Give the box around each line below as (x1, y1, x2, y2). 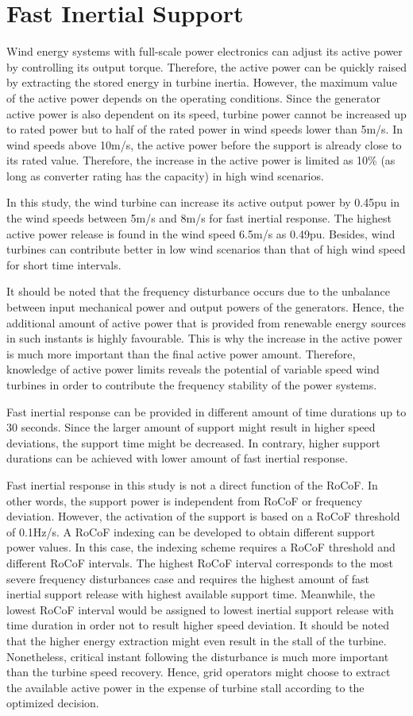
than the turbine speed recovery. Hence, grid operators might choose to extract (6, 664, 391, 680)
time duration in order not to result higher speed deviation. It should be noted (6, 617, 389, 633)
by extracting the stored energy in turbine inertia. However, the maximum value (6, 74, 397, 91)
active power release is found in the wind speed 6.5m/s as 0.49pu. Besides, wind (6, 225, 396, 242)
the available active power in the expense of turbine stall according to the (6, 679, 365, 695)
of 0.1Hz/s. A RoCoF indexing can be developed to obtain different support (6, 523, 376, 540)
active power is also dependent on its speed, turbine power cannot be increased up (6, 105, 407, 122)
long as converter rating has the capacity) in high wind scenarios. (6, 167, 324, 184)
